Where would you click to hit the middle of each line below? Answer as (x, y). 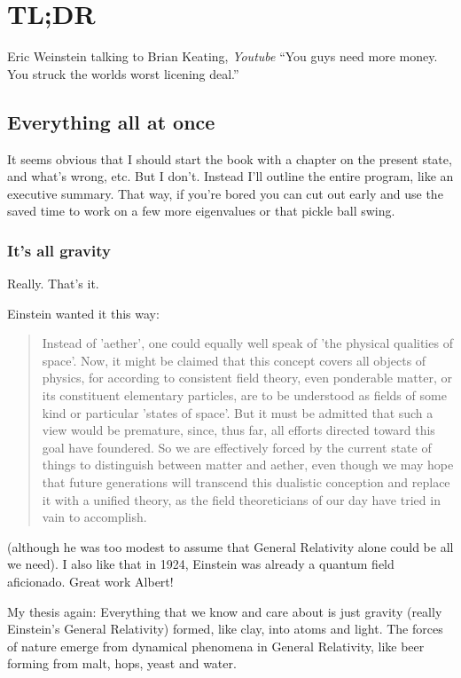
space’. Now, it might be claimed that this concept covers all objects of (234, 360)
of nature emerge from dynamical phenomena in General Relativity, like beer (216, 646)
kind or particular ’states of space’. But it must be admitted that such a (238, 412)
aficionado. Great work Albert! (90, 582)
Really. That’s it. (53, 284)
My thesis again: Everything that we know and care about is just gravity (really (225, 611)
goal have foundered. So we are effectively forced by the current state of (237, 447)
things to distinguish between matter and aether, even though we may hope (248, 465)
